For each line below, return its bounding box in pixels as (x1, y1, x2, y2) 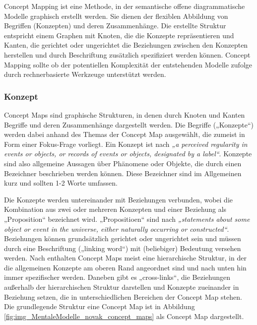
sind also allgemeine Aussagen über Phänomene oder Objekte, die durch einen (4, 158, 242, 168)
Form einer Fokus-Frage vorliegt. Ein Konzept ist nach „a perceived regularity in (4, 138, 248, 149)
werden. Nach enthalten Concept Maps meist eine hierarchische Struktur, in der (4, 253, 247, 263)
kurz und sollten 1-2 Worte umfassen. (4, 178, 118, 188)
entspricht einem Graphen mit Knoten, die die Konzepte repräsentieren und (4, 30, 234, 40)
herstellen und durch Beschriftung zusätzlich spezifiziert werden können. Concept (4, 49, 251, 60)
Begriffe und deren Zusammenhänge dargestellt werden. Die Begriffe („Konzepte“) (4, 119, 254, 130)
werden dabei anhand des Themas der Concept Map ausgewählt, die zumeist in (4, 129, 245, 139)
